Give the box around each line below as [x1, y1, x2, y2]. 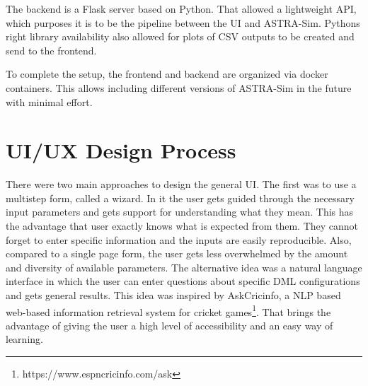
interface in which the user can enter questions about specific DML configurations [6, 274, 360, 288]
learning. [6, 332, 43, 346]
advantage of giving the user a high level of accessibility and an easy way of [6, 317, 333, 332]
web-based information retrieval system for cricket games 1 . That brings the [6, 302, 331, 319]
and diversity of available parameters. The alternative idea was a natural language [6, 259, 362, 274]
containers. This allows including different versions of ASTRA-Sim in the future [6, 80, 352, 95]
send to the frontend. [6, 42, 97, 57]
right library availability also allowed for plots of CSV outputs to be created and [6, 29, 355, 44]
